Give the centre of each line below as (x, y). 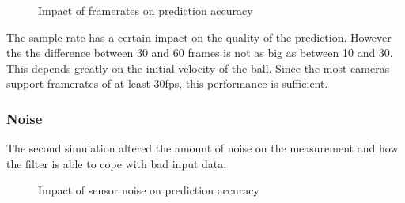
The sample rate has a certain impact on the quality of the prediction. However (199, 37)
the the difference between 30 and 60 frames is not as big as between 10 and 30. (200, 53)
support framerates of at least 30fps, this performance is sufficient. (167, 83)
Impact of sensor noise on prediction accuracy (149, 190)
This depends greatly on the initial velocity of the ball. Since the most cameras (198, 68)
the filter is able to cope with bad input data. (117, 163)
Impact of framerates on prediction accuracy (146, 10)
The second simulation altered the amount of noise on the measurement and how (202, 148)
